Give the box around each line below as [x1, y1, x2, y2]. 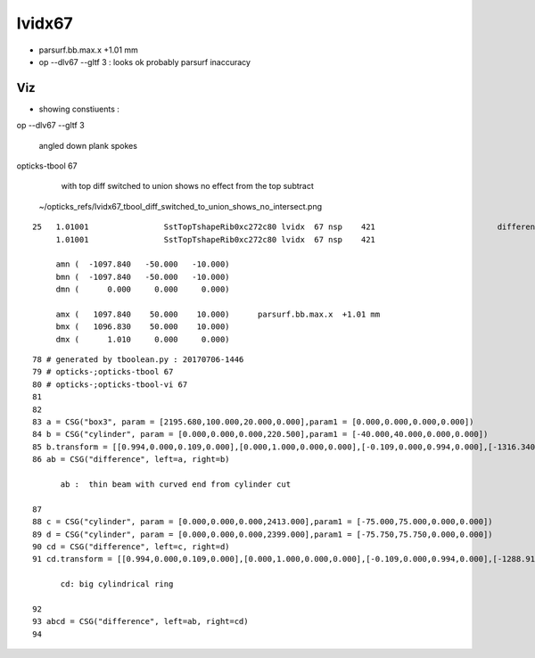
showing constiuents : [38, 103, 119, 114]
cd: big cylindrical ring [60, 580, 174, 589]
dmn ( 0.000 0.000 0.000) [55, 284, 231, 294]
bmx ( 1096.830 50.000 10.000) [55, 322, 231, 332]
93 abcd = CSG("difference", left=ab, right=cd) [32, 616, 249, 627]
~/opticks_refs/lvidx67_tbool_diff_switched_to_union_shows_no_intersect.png [38, 201, 323, 211]
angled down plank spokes [38, 140, 138, 151]
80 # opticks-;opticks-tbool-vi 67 [32, 379, 188, 390]
